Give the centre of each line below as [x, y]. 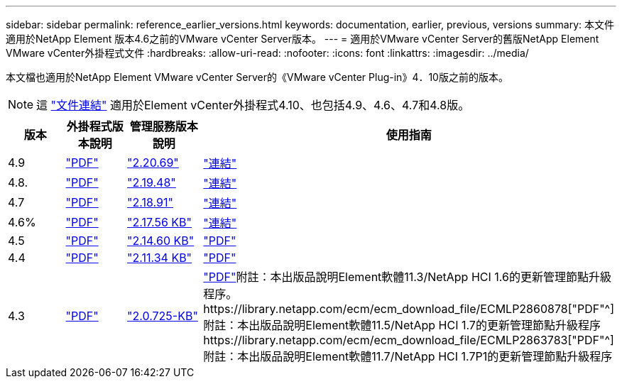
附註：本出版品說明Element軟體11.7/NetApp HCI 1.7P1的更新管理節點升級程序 [408, 356]
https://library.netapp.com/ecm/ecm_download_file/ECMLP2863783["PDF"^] [409, 340]
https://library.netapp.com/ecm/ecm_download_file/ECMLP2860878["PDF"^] [409, 309]
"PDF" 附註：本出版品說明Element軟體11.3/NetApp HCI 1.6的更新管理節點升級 [407, 277]
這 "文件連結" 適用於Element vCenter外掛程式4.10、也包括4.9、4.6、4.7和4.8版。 [253, 105]
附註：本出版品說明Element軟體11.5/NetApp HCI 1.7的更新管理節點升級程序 [402, 325]
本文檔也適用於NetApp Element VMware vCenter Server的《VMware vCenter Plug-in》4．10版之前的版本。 [257, 77]
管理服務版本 [164, 126]
